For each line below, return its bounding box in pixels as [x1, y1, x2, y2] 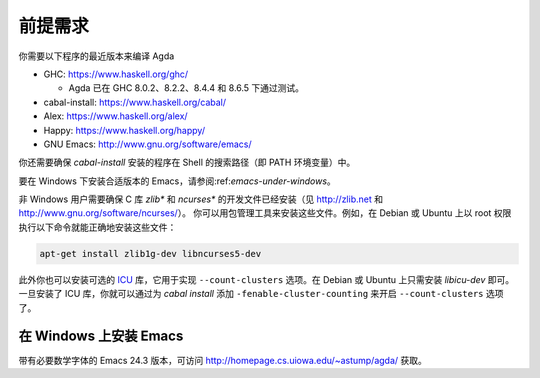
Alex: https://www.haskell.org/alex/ [43, 110, 189, 122]
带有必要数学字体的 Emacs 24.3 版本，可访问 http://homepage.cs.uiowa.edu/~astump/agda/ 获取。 [18, 354, 427, 366]
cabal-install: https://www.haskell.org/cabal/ [43, 96, 227, 108]
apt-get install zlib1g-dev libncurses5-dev [39, 248, 262, 259]
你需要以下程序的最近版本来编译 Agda [18, 50, 175, 62]
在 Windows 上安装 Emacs [18, 328, 184, 345]
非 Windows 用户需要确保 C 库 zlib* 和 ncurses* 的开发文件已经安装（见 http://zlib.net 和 [18, 193, 384, 205]
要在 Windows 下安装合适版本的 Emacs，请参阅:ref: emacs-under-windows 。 [18, 175, 337, 187]
